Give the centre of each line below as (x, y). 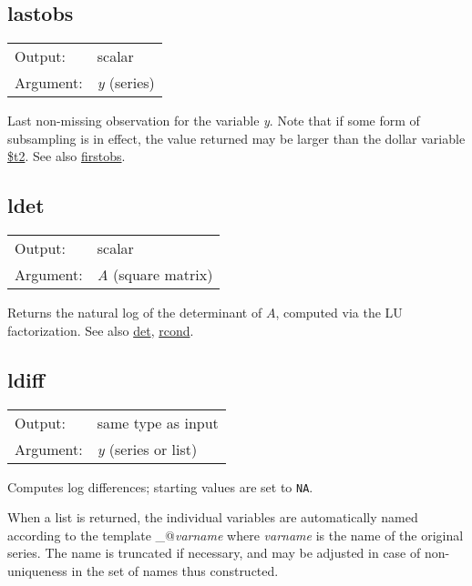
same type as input (158, 422)
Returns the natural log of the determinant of (135, 313)
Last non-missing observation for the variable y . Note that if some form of (214, 121)
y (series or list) (147, 449)
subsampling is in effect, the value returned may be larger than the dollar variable (236, 138)
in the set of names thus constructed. (175, 571)
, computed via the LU (339, 313)
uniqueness (37, 571)
